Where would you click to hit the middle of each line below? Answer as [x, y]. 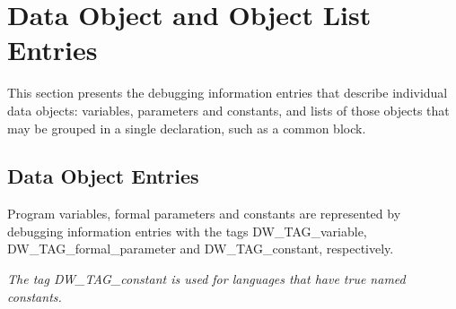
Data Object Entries [103, 176]
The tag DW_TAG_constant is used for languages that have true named [206, 279]
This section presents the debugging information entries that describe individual [228, 93]
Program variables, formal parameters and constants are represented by [204, 214]
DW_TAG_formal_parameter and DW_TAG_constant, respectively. [201, 249]
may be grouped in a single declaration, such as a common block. [187, 128]
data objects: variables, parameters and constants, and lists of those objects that [228, 110]
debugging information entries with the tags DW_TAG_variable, [187, 231]
